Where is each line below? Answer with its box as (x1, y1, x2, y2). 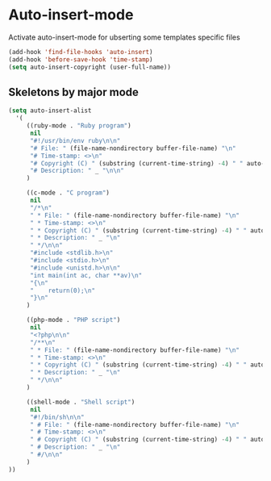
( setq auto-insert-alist (8, 107, 92, 115)
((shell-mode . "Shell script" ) (26, 398, 135, 406)
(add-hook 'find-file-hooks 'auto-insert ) (8, 48, 153, 56)
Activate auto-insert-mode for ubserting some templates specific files (8, 32, 240, 42)
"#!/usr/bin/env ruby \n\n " (29, 136, 121, 144)
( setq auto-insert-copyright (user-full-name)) (8, 63, 172, 71)
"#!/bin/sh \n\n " (29, 413, 85, 421)
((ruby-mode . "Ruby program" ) (26, 122, 131, 130)
